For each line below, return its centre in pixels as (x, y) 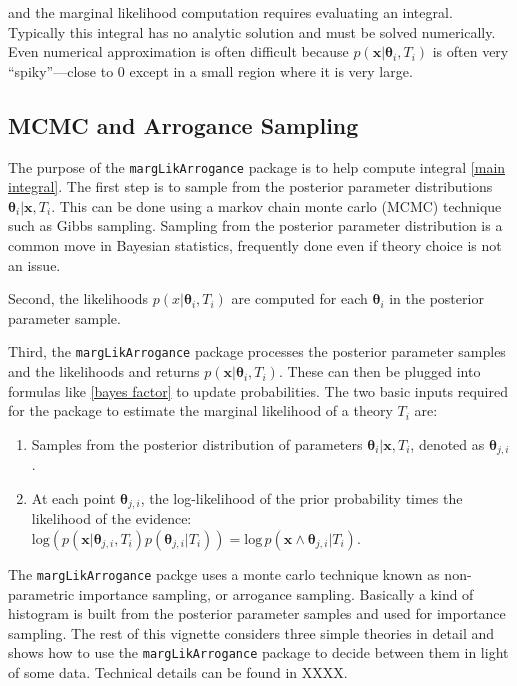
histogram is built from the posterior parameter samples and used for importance (257, 613)
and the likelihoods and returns (104, 371)
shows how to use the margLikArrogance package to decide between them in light (258, 652)
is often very (470, 51)
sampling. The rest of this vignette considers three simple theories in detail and (251, 632)
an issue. (34, 264)
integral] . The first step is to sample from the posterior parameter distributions (250, 186)
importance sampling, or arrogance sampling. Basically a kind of (276, 593)
